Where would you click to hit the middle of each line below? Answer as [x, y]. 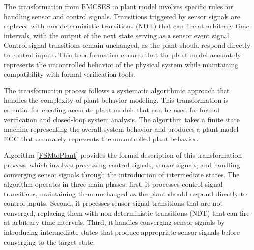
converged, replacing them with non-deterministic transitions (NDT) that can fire [127, 212]
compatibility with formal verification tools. [70, 74]
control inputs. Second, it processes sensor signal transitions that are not [113, 203]
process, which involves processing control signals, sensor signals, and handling [122, 164]
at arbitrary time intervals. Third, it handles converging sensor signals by [114, 222]
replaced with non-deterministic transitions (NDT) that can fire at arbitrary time [127, 26]
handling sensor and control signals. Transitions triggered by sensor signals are [122, 16]
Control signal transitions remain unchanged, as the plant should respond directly [127, 45]
